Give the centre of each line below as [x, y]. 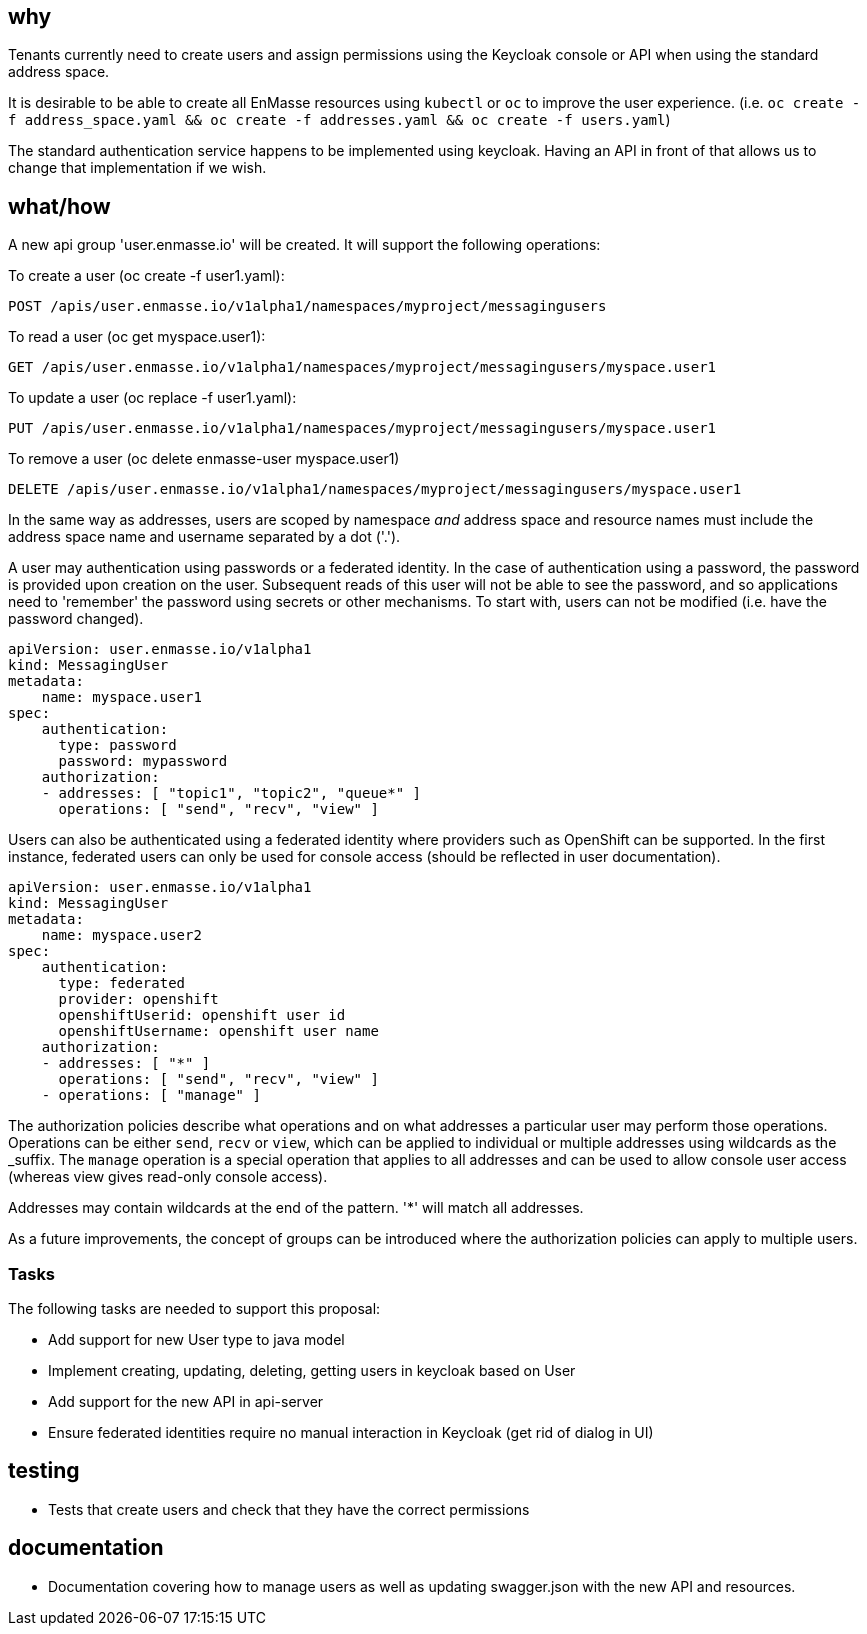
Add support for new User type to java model [196, 1340]
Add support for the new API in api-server [186, 1402]
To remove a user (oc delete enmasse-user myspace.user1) [204, 459]
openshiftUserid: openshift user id [202, 1015]
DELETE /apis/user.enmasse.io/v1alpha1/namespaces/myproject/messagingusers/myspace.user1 [375, 489]
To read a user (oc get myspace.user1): [137, 337]
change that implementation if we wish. [137, 168]
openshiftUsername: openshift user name [218, 1031]
